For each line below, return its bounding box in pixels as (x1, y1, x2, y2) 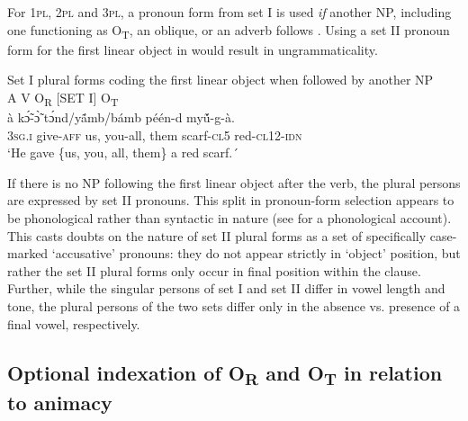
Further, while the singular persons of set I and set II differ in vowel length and (7, 279, 445, 298)
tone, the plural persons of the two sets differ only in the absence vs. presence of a (7, 296, 461, 315)
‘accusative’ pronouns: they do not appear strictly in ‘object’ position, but (51, 244, 461, 263)
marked (7, 244, 49, 263)
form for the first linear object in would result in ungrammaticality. (7, 40, 378, 58)
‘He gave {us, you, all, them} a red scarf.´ (7, 143, 239, 162)
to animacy (7, 389, 112, 417)
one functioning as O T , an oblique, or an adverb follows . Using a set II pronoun (7, 20, 450, 41)
